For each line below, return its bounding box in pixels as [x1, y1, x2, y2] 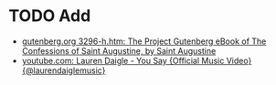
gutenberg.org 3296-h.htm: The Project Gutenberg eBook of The [21, 36, 267, 47]
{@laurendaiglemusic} [21, 65, 106, 76]
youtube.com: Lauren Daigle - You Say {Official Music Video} [21, 55, 252, 66]
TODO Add [8, 5, 91, 27]
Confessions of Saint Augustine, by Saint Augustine [21, 45, 217, 56]
